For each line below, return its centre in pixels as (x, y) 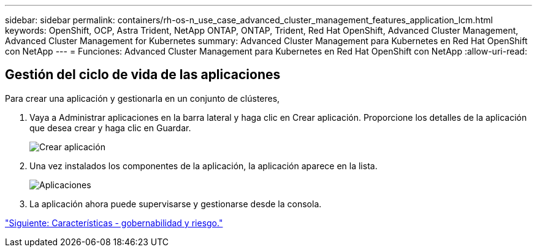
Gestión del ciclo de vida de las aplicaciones (143, 75)
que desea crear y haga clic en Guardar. (110, 128)
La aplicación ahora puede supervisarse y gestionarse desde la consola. (176, 204)
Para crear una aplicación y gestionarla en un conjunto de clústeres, (143, 98)
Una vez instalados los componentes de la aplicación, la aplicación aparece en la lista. (204, 166)
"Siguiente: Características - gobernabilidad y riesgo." (114, 223)
